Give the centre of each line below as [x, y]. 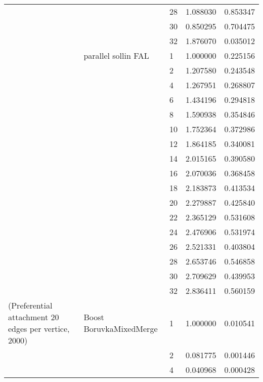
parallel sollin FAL [116, 55]
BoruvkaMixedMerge [121, 329]
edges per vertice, [39, 329]
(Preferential [30, 305]
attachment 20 [34, 317]
